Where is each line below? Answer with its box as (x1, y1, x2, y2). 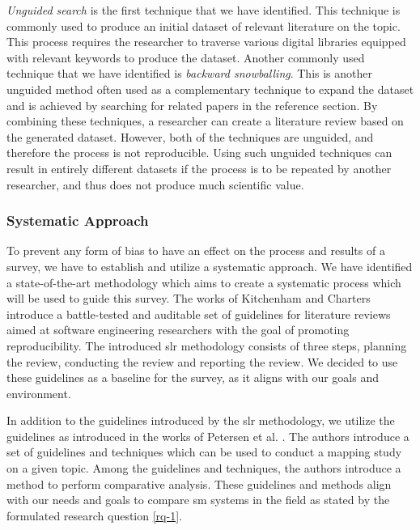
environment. (6, 384, 71, 401)
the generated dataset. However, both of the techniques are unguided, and (6, 128, 374, 145)
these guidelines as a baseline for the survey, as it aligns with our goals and (6, 369, 379, 386)
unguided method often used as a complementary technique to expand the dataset (6, 80, 414, 97)
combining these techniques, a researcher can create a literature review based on (6, 112, 404, 129)
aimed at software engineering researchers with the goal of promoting (6, 321, 350, 338)
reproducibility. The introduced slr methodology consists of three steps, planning (6, 337, 407, 354)
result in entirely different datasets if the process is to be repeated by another (6, 159, 392, 176)
